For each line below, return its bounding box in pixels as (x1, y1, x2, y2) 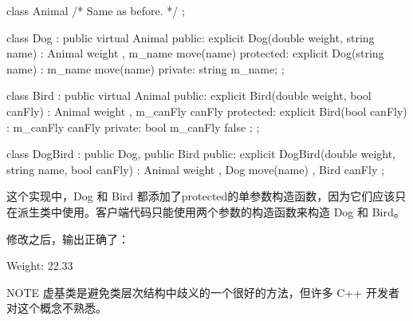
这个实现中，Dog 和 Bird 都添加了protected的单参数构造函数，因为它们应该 (6, 188, 395, 204)
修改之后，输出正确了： (6, 230, 129, 247)
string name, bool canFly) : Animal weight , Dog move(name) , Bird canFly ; (6, 160, 384, 177)
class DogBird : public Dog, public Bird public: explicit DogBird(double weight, (6, 145, 396, 162)
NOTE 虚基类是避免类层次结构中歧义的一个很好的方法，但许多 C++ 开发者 (6, 283, 399, 300)
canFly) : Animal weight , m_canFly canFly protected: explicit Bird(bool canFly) (6, 102, 407, 119)
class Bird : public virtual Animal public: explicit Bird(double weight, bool (6, 87, 372, 104)
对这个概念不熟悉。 (6, 299, 107, 316)
